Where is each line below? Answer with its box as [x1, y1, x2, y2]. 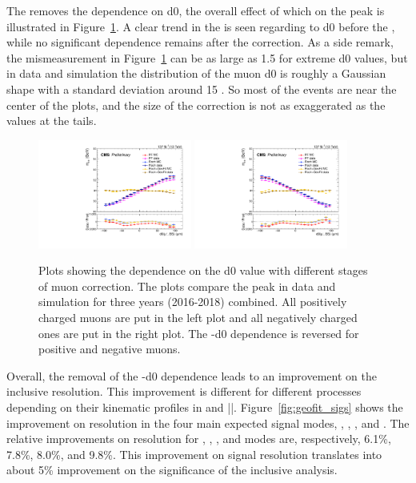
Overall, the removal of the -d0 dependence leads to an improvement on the [6, 367, 377, 384]
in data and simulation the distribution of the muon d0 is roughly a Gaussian [6, 65, 386, 82]
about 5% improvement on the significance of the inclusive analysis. [6, 461, 338, 478]
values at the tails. [6, 112, 97, 129]
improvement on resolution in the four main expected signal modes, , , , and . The [6, 414, 410, 431]
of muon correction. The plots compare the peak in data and [38, 277, 336, 294]
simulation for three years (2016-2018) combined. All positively [38, 293, 347, 310]
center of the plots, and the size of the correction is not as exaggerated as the [6, 96, 386, 113]
